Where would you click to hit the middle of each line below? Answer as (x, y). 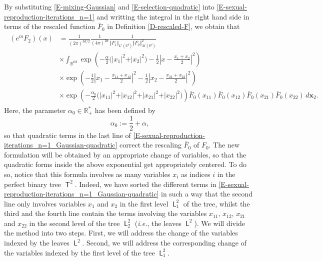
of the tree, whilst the (216, 203)
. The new (224, 145)
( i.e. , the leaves (158, 223)
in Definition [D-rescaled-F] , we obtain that (173, 26)
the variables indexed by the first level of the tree (79, 252)
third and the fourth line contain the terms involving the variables (105, 213)
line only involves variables (45, 203)
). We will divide (219, 223)
